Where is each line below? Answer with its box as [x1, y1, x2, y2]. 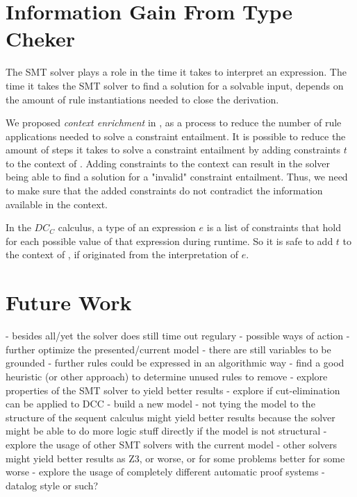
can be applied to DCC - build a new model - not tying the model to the [6, 396, 315, 411]
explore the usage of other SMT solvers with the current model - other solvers [6, 437, 338, 451]
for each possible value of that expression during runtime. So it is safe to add [6, 233, 333, 248]
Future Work [6, 288, 132, 317]
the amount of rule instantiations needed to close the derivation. [6, 92, 279, 106]
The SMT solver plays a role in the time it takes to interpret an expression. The [6, 65, 347, 79]
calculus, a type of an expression [58, 220, 196, 235]
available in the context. [6, 196, 108, 211]
